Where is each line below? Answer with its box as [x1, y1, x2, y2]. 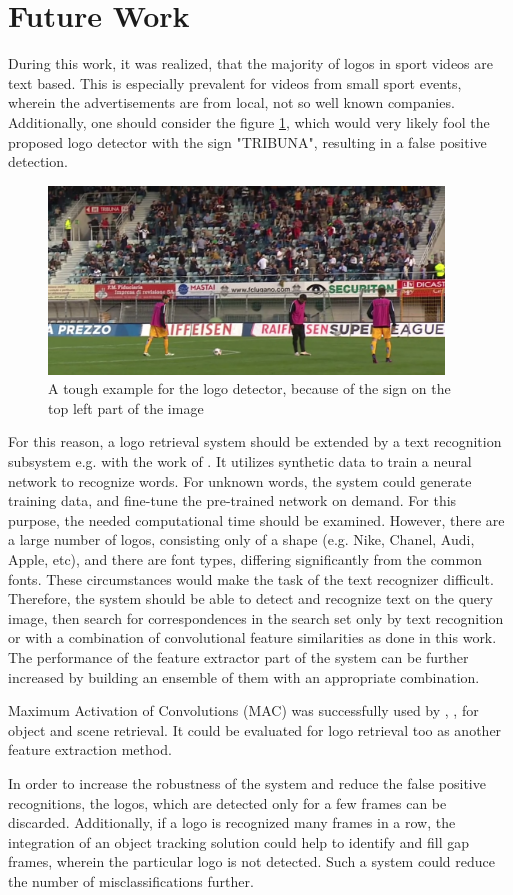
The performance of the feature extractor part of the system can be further [8, 646, 469, 667]
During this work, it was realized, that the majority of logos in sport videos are [8, 53, 493, 74]
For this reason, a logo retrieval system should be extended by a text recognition [8, 431, 502, 452]
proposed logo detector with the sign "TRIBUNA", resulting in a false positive [8, 131, 487, 152]
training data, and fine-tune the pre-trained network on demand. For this [8, 490, 457, 511]
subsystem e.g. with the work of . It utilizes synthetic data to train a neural [8, 451, 472, 472]
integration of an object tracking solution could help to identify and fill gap [8, 831, 470, 852]
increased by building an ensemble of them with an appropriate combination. [8, 666, 480, 687]
